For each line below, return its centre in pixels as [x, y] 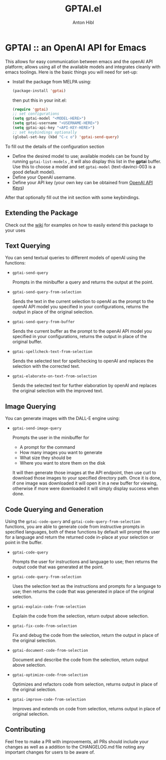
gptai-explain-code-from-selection [49, 607]
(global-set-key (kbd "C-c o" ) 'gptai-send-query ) [66, 137]
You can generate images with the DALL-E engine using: [62, 418]
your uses [15, 230]
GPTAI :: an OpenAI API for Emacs [76, 47]
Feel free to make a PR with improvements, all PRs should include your [77, 741]
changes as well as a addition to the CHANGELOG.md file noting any [75, 747]
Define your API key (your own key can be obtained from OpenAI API [83, 182]
